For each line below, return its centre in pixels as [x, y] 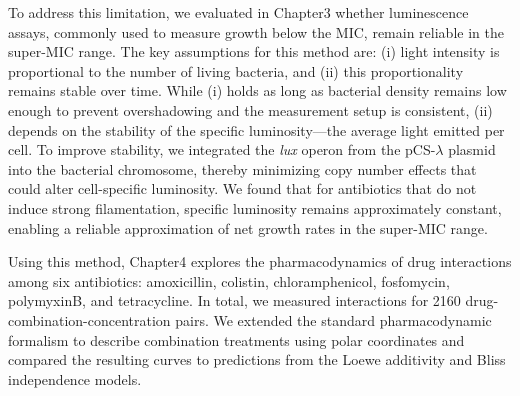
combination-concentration [89, 319]
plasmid [472, 149]
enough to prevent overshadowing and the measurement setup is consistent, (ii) [250, 109]
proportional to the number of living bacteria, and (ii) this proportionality [236, 70]
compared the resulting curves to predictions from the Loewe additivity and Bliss [257, 359]
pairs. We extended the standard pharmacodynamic [333, 319]
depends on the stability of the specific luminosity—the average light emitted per [256, 129]
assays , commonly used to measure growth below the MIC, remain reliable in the [256, 31]
